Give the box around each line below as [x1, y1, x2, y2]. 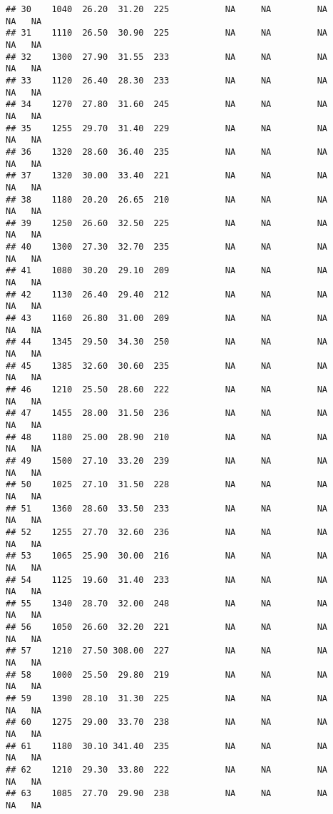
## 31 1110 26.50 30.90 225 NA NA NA [6, 28, 328, 39]
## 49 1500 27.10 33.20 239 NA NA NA [6, 455, 328, 466]
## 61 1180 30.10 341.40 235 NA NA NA [6, 741, 328, 751]
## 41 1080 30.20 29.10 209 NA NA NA [6, 265, 328, 276]
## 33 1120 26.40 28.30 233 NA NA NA [6, 75, 328, 86]
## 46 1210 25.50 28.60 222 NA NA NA [6, 385, 328, 395]
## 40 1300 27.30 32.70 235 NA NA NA [6, 242, 328, 253]
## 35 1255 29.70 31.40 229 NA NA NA [6, 123, 328, 133]
